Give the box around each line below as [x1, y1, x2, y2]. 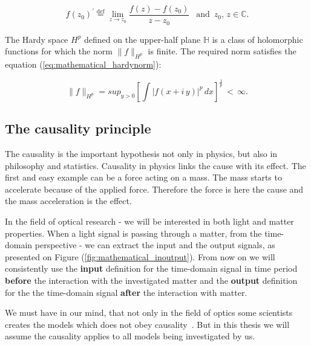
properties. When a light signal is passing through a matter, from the [5, 226, 262, 239]
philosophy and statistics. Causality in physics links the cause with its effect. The [5, 159, 306, 171]
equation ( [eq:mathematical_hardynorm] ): [5, 57, 162, 70]
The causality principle [5, 119, 151, 138]
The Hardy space [5, 33, 68, 45]
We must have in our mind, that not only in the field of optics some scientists [5, 306, 293, 319]
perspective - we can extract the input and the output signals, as [34, 239, 275, 251]
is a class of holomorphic [212, 33, 303, 45]
